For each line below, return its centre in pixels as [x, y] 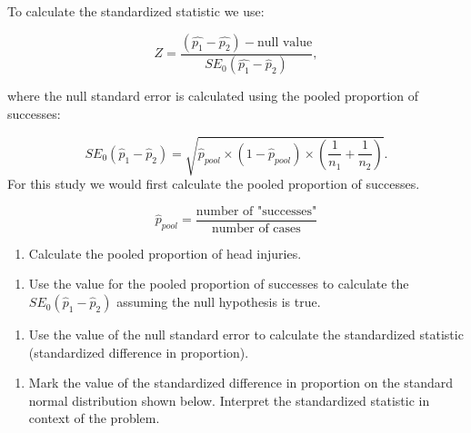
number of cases [256, 228]
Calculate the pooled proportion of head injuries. [165, 253]
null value [285, 42]
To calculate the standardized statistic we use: [136, 11]
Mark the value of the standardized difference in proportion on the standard [241, 383]
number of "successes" [256, 211]
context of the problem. [94, 418]
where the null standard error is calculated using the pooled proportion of [213, 96]
